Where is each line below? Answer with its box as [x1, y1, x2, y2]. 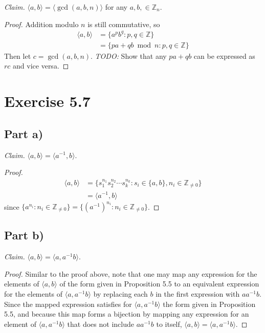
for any [105, 2, 128, 12]
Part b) [4, 227, 44, 243]
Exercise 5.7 [4, 91, 91, 112]
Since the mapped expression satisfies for [4, 298, 132, 309]
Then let [4, 50, 31, 61]
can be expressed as [193, 50, 255, 61]
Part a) [4, 125, 43, 141]
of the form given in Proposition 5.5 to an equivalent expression [59, 278, 259, 289]
